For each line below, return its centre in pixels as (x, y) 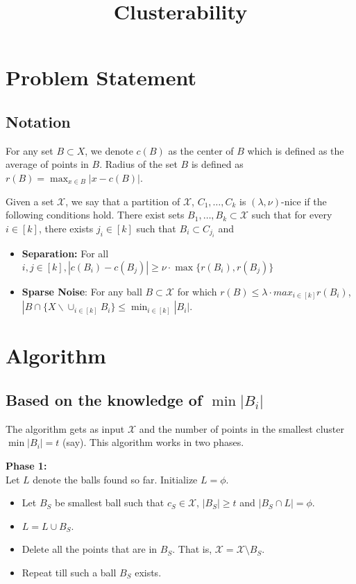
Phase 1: (26, 466)
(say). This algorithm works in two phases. (153, 442)
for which (197, 291)
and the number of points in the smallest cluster (241, 428)
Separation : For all (65, 254)
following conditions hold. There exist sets (95, 215)
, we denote (109, 150)
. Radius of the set (138, 164)
